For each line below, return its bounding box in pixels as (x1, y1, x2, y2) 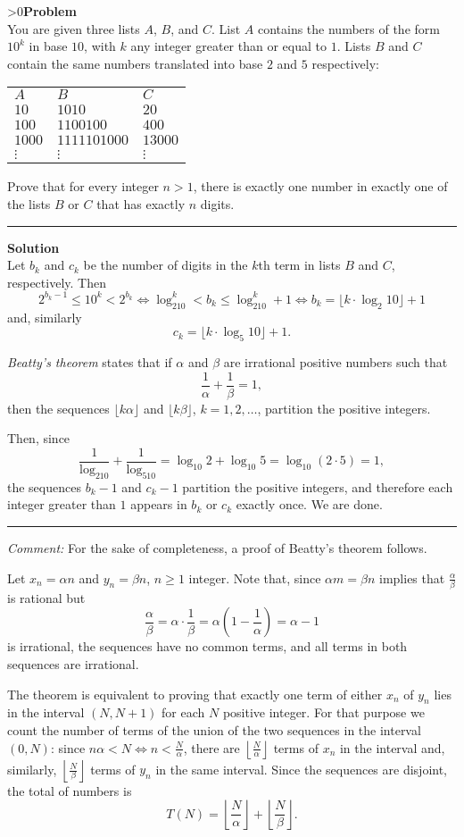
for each (162, 703, 205, 722)
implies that (379, 568, 445, 587)
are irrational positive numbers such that (223, 353, 448, 372)
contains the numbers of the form (257, 19, 440, 38)
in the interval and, (339, 738, 445, 757)
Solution (7, 238, 60, 256)
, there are (183, 738, 240, 757)
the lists (7, 194, 51, 213)
